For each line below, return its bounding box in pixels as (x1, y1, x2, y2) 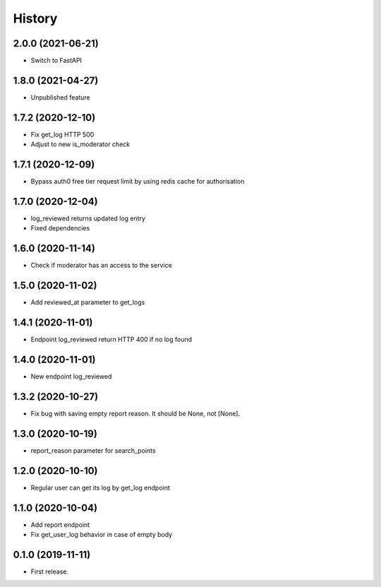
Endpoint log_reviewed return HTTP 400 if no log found (30, 336, 193, 344)
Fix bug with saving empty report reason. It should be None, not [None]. (30, 410, 240, 417)
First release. (30, 567, 69, 576)
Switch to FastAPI (30, 57, 83, 65)
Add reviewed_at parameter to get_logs (30, 298, 145, 307)
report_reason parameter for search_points (30, 446, 156, 455)
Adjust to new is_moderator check (30, 140, 131, 148)
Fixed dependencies (30, 224, 90, 232)
